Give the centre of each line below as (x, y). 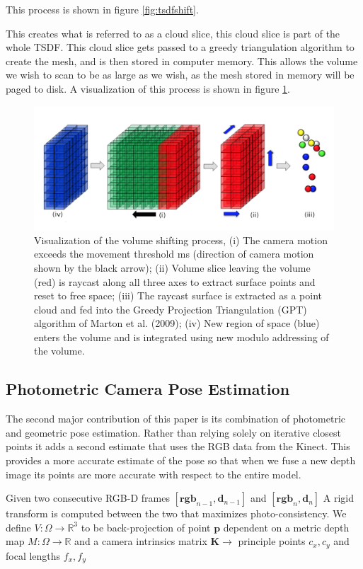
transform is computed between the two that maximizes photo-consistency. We (176, 513)
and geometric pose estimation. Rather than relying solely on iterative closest (173, 432)
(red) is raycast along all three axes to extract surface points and (175, 281)
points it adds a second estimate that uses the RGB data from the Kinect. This (178, 446)
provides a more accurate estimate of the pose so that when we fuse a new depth (181, 460)
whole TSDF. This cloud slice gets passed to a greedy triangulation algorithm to (180, 47)
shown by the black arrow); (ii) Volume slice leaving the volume (172, 267)
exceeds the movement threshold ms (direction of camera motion (174, 254)
